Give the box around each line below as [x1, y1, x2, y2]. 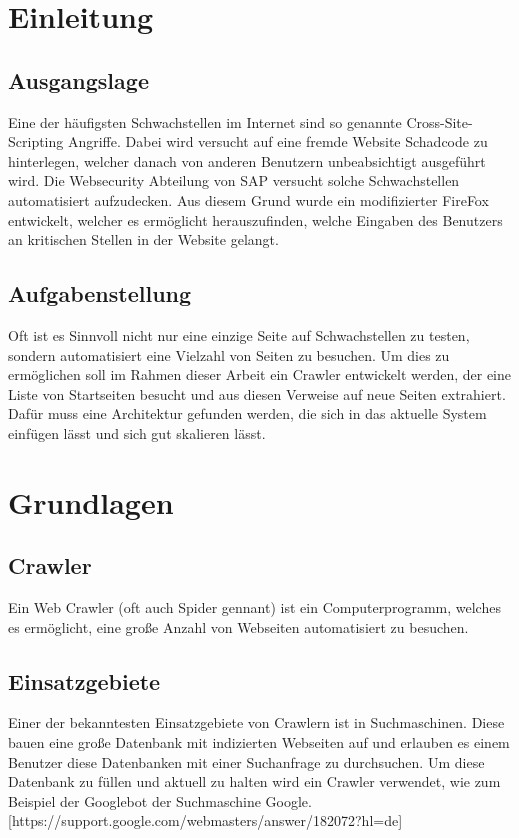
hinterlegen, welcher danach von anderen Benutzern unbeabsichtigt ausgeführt [8, 150, 486, 171]
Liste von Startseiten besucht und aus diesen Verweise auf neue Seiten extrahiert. [8, 383, 506, 404]
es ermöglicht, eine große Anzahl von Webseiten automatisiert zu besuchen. [8, 616, 469, 637]
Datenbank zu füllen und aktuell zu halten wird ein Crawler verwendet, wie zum [8, 771, 501, 792]
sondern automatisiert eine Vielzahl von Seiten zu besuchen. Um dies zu [8, 344, 450, 365]
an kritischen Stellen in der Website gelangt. [8, 229, 279, 250]
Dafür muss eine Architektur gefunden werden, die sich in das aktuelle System [8, 403, 487, 424]
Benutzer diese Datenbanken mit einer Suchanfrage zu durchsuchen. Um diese [8, 751, 485, 772]
